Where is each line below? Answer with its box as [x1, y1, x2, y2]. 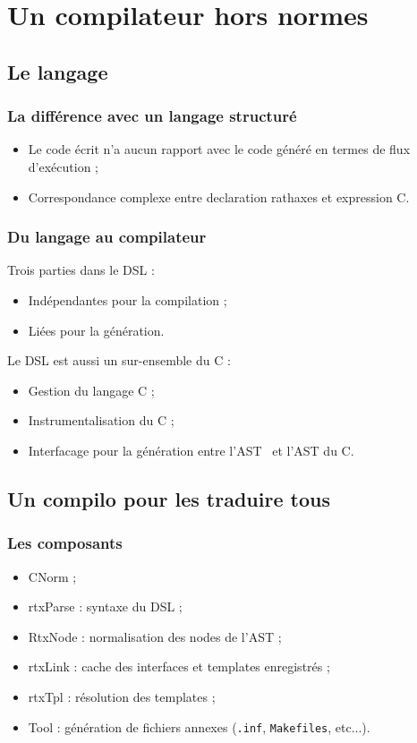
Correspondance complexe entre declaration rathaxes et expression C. [28, 187, 410, 206]
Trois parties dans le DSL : [7, 260, 155, 279]
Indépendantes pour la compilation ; [28, 290, 227, 309]
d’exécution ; [28, 157, 98, 175]
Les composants [7, 532, 123, 554]
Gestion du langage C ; [28, 380, 155, 399]
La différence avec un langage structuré [7, 105, 297, 127]
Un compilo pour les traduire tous [7, 484, 330, 512]
